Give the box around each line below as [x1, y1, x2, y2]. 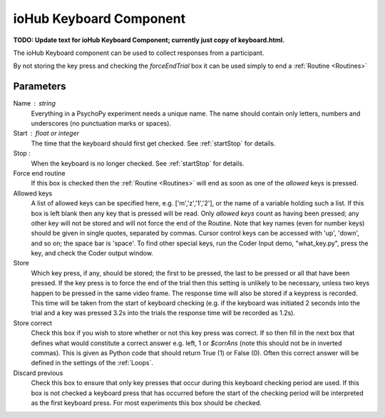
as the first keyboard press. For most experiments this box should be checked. [31, 398, 262, 407]
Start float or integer [13, 129, 80, 138]
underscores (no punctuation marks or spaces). [31, 119, 171, 128]
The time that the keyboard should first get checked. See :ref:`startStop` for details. [31, 139, 276, 148]
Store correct [13, 318, 53, 327]
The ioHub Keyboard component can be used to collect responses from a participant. [13, 49, 265, 57]
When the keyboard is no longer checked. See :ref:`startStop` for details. [31, 159, 245, 168]
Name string [13, 99, 56, 108]
